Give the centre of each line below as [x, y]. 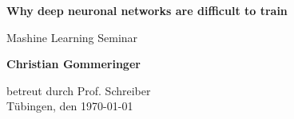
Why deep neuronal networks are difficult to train [147, 10]
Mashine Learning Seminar [72, 37]
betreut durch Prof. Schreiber [79, 90]
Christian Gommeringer [73, 64]
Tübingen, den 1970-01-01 [70, 106]
